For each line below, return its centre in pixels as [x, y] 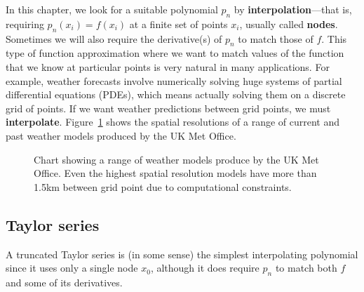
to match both [306, 268]
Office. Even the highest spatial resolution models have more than [175, 173]
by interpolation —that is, [293, 9]
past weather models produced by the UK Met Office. [121, 135]
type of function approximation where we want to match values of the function [175, 53]
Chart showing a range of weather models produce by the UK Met [176, 159]
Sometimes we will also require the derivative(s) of [114, 38]
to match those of [276, 38]
